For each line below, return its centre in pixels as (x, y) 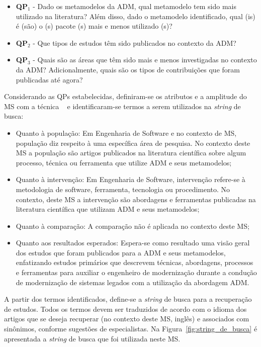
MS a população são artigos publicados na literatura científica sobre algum (131, 153)
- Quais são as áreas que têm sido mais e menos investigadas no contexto (145, 60)
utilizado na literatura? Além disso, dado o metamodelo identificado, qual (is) (136, 16)
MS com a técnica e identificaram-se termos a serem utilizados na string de (122, 106)
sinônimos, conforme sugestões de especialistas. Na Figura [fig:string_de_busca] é (131, 329)
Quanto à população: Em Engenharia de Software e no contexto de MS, (126, 133)
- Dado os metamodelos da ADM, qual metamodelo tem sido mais (135, 6)
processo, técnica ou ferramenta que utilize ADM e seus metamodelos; (124, 162)
